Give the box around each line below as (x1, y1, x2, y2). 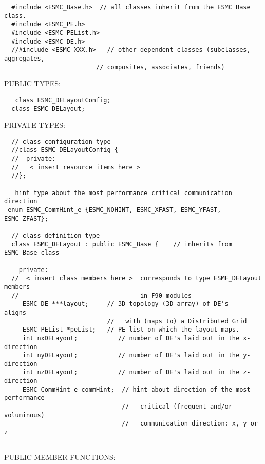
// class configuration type (11, 138, 111, 145)
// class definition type (11, 231, 100, 239)
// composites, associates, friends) (96, 63, 225, 71)
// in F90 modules (11, 292, 192, 299)
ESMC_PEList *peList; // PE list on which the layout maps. (22, 326, 240, 334)
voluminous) (4, 411, 45, 419)
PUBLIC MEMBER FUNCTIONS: (4, 452, 116, 462)
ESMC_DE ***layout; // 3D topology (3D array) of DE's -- (22, 300, 240, 308)
